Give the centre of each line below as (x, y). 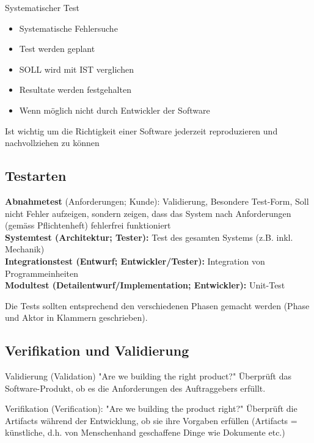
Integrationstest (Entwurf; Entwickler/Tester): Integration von (135, 261)
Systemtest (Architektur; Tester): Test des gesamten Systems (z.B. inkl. (149, 237)
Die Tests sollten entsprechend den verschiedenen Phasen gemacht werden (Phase (157, 305)
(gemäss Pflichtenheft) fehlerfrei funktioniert (88, 225)
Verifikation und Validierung (97, 350)
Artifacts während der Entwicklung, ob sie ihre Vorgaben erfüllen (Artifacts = (151, 420)
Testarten (36, 176)
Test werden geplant (57, 49)
